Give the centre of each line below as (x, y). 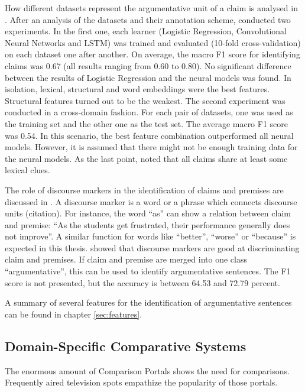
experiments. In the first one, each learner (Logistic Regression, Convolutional (146, 31)
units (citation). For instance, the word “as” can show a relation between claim (148, 213)
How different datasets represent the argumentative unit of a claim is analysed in (151, 8)
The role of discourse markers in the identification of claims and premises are (144, 189)
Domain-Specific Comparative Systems (126, 346)
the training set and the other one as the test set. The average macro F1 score (147, 123)
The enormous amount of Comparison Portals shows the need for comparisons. (147, 370)
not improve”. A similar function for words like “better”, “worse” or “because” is (150, 236)
